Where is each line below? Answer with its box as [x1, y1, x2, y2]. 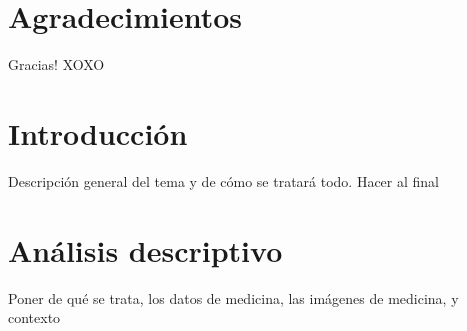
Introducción [8, 112, 188, 153]
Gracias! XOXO [8, 54, 105, 75]
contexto [8, 307, 61, 328]
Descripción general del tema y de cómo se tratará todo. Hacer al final [8, 170, 440, 191]
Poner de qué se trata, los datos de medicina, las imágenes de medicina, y [8, 287, 459, 308]
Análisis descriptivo [8, 229, 283, 270]
